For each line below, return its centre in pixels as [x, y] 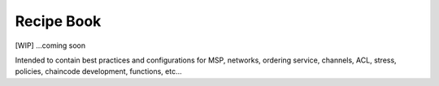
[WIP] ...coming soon [50, 45]
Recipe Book [58, 21]
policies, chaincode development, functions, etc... [98, 71]
